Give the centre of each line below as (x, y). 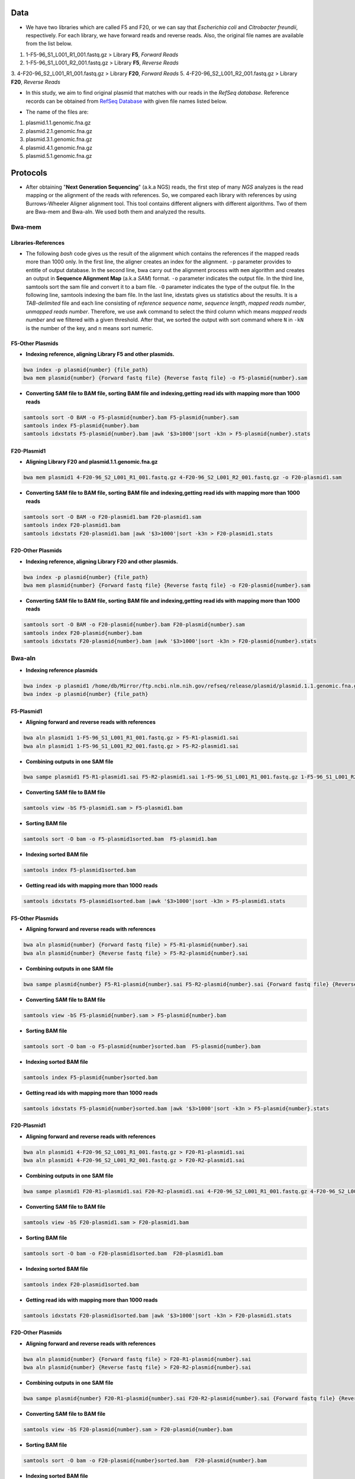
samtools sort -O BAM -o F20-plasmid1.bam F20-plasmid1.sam (112, 517)
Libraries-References (38, 243)
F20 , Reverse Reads (35, 82)
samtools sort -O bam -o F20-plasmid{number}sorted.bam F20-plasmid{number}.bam (145, 1461)
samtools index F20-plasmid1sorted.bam (81, 1284)
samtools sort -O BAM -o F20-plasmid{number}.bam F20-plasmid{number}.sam (134, 625)
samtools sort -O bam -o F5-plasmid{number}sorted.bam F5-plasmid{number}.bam (142, 1046)
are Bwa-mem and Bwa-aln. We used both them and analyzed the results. (116, 212)
